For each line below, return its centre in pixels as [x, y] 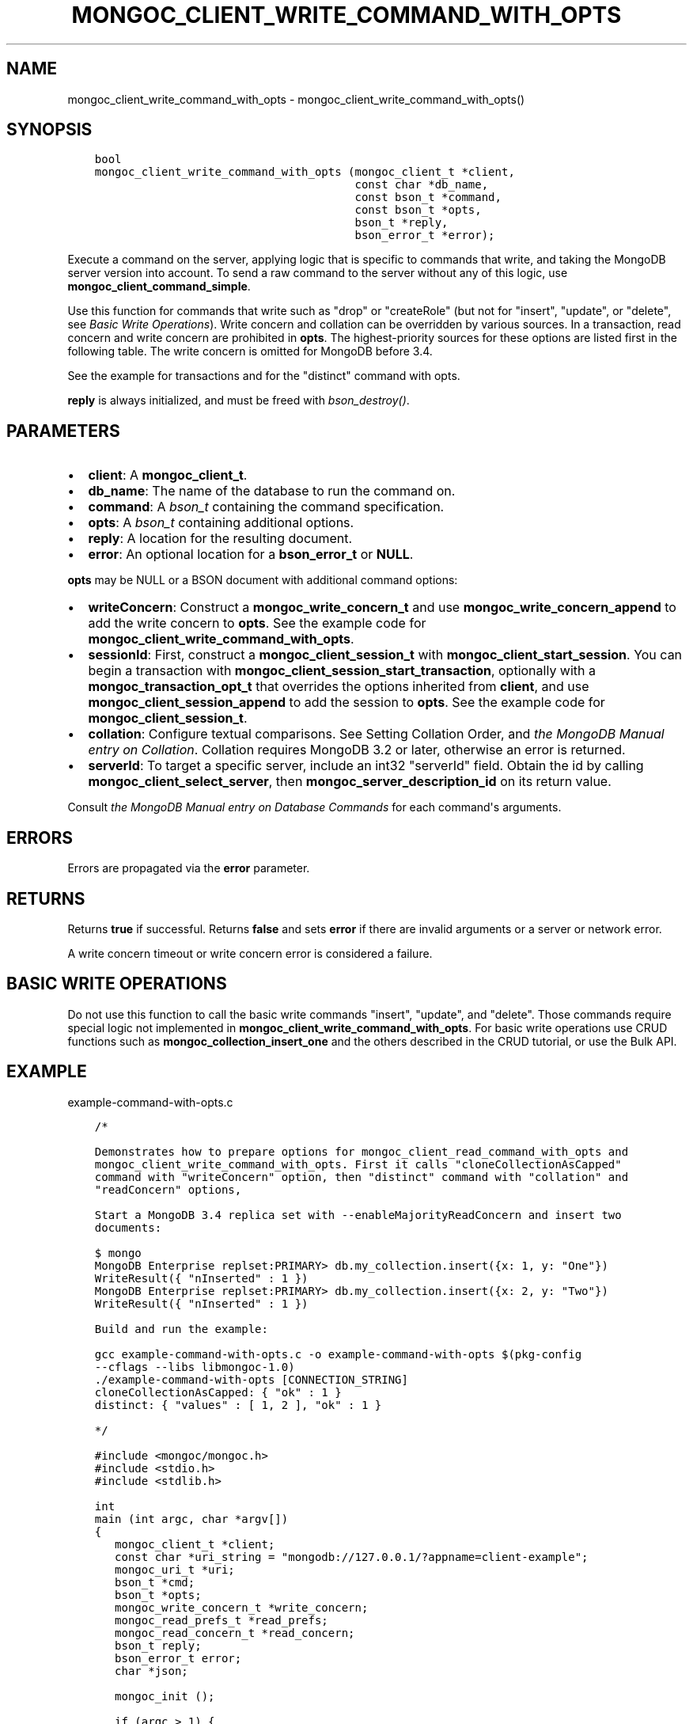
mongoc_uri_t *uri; [175, 1569]
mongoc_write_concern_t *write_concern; [242, 1607]
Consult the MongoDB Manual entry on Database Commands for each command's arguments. [314, 807]
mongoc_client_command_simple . [159, 287]
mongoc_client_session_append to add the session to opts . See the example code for [346, 703]
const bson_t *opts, [418, 210]
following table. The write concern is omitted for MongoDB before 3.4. [250, 351]
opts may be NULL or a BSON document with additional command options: [263, 580]
